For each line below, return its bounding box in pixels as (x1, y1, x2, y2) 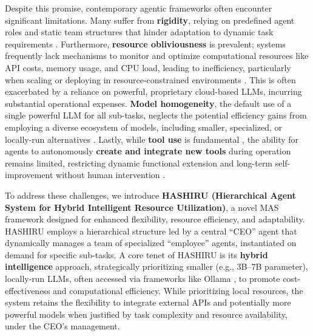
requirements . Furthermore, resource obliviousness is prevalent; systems (5, 37, 286, 50)
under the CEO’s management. (5, 320, 120, 332)
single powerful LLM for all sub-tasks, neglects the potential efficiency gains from (5, 109, 307, 122)
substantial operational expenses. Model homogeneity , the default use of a (5, 97, 292, 109)
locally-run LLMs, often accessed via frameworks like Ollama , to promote (5, 272, 280, 285)
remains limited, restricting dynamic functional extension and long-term (5, 156, 273, 169)
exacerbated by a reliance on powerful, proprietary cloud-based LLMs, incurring (5, 85, 302, 98)
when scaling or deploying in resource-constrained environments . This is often (5, 73, 296, 86)
